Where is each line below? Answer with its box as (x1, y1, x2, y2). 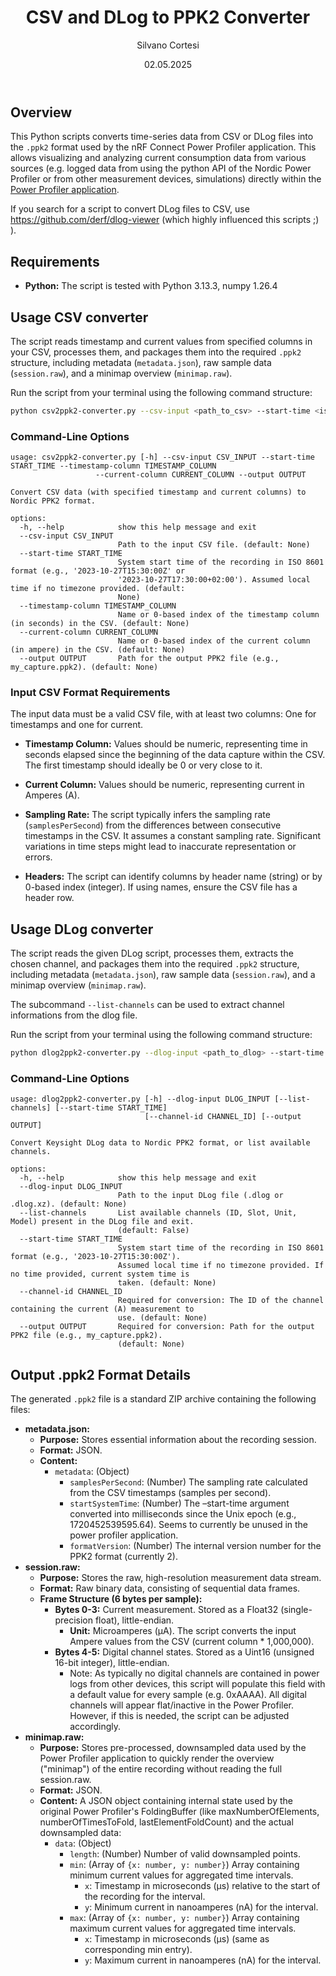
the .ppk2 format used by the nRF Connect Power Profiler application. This (10, 141, 317, 153)
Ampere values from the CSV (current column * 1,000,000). (69, 1636, 315, 1648)
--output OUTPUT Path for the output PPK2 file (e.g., (19, 654, 280, 664)
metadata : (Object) (54, 1466, 130, 1478)
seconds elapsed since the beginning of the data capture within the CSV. (24, 749, 326, 761)
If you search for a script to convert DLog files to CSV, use (10, 203, 250, 215)
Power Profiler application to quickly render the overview (39, 1752, 275, 1765)
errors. (24, 851, 53, 863)
